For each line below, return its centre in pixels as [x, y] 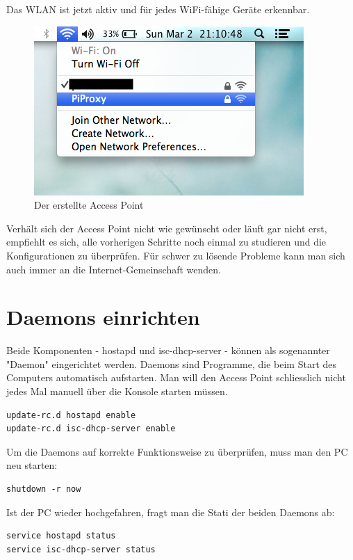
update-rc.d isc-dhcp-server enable [91, 429]
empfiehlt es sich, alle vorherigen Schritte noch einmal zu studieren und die [166, 242]
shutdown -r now [44, 489]
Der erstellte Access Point [89, 205]
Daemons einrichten [103, 317]
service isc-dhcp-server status [81, 549]
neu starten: [32, 465]
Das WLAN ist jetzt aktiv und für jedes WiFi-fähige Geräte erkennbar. [158, 9]
